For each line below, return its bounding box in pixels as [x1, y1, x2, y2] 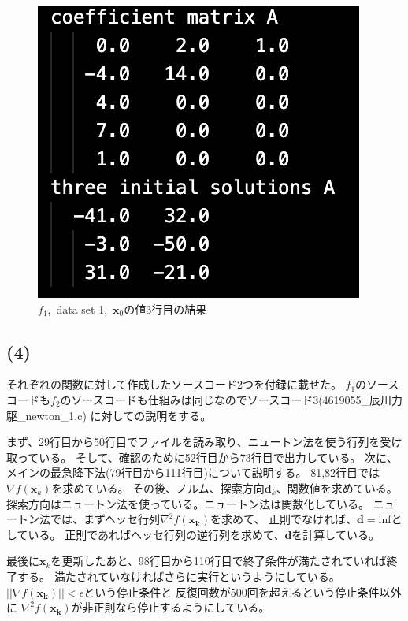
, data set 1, [47, 300, 108, 317]
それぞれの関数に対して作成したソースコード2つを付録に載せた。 [6, 376, 342, 392]
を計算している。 [291, 526, 380, 542]
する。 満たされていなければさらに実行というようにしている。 [17, 567, 340, 584]
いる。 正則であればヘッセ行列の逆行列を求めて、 [28, 526, 285, 542]
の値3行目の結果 [124, 300, 207, 317]
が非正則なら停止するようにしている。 [71, 599, 270, 615]
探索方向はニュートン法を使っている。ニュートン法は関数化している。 [6, 495, 369, 511]
